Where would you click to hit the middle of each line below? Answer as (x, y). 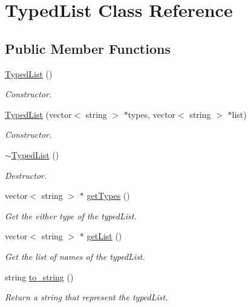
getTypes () (108, 196)
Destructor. (26, 175)
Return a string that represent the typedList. (86, 297)
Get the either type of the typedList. (71, 215)
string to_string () (39, 276)
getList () (104, 236)
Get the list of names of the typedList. (75, 256)
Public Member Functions (88, 48)
